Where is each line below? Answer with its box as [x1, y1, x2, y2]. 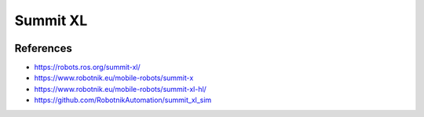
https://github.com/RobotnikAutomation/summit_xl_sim [34, 95, 212, 105]
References [14, 42, 72, 55]
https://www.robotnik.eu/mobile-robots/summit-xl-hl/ [34, 84, 207, 93]
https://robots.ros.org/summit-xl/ [34, 63, 141, 72]
